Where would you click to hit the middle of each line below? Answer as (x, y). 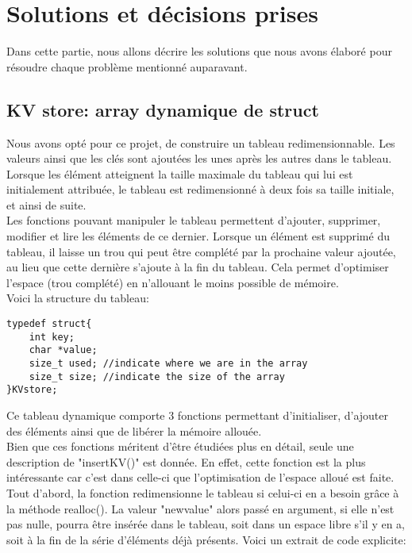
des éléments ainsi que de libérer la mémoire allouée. (134, 430)
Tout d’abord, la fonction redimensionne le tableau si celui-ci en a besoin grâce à (203, 492)
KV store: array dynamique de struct (163, 109)
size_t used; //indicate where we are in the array (168, 364)
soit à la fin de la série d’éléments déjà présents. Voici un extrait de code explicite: (206, 539)
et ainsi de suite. (46, 204)
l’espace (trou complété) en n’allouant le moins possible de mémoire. (173, 282)
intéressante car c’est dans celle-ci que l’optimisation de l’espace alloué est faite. (200, 477)
